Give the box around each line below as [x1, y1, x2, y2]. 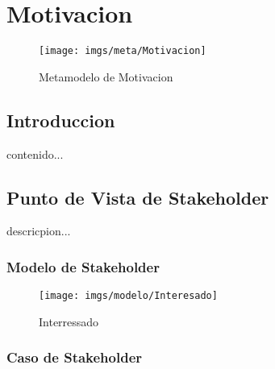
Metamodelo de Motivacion [39, 68, 173, 85]
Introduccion [6, 107, 115, 132]
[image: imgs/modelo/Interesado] [39, 290, 218, 302]
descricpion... [6, 222, 71, 239]
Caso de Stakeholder [6, 347, 143, 367]
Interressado [39, 313, 99, 330]
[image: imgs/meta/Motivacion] [39, 45, 206, 57]
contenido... [6, 145, 64, 162]
